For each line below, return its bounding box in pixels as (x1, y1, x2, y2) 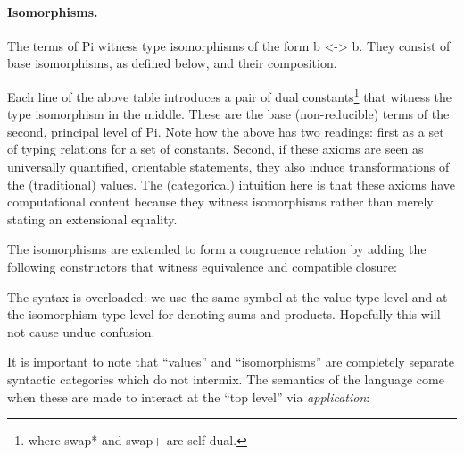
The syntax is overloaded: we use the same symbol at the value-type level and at (7, 287, 448, 306)
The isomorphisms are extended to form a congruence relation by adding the (7, 240, 427, 258)
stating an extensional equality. (7, 209, 178, 228)
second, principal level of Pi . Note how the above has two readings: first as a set (7, 122, 444, 140)
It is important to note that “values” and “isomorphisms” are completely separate (7, 352, 455, 371)
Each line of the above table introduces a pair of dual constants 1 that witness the (7, 84, 452, 105)
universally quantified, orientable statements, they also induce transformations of (7, 157, 450, 176)
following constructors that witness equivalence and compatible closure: (7, 257, 397, 275)
